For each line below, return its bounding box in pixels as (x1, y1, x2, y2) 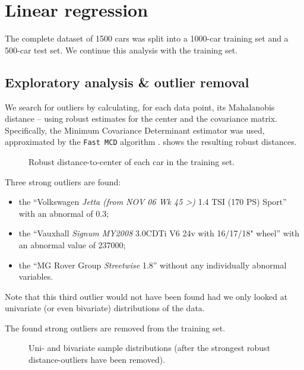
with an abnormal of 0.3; (18, 207, 109, 219)
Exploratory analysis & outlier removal (5, 72, 249, 91)
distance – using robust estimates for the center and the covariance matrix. (5, 112, 278, 125)
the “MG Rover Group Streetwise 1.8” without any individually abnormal (18, 258, 287, 271)
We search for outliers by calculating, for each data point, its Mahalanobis (5, 100, 275, 113)
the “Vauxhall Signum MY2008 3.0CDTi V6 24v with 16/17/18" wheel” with (18, 227, 300, 239)
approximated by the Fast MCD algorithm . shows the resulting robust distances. (5, 135, 297, 148)
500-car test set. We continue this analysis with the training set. (5, 43, 238, 56)
